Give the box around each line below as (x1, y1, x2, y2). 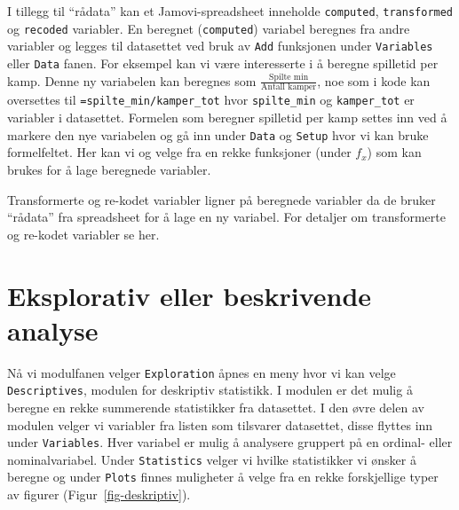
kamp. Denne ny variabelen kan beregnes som (7, 71, 257, 90)
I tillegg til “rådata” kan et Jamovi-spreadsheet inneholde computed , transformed (7, 2, 454, 20)
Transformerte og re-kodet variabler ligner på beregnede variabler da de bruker (7, 190, 436, 208)
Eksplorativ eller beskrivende (7, 277, 372, 313)
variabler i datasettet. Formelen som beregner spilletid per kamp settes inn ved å (7, 108, 447, 127)
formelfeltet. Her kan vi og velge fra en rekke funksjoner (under (7, 143, 352, 161)
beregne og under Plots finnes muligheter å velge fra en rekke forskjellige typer (7, 467, 439, 486)
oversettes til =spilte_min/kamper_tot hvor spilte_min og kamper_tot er (7, 90, 415, 109)
